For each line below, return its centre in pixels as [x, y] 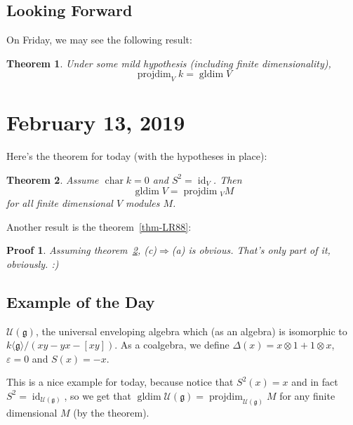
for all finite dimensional [60, 202]
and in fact [315, 382]
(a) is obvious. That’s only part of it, [251, 250]
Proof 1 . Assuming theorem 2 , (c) [82, 250]
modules [143, 202]
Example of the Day [81, 301]
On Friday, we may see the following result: [99, 40]
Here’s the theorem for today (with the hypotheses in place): [137, 156]
